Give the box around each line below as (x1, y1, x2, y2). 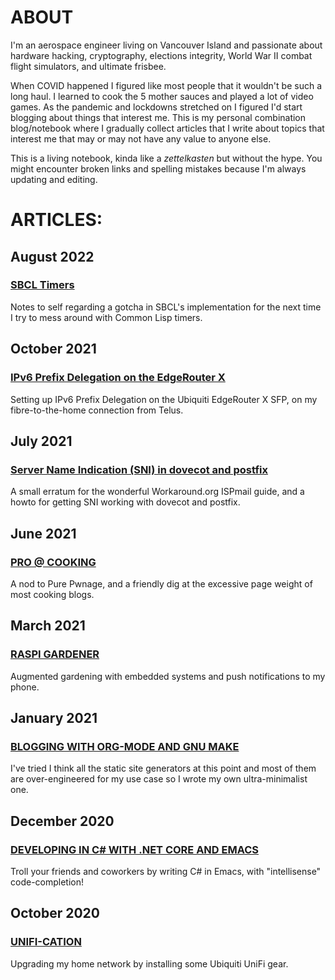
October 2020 (10, 905, 100, 922)
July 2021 (10, 432, 73, 450)
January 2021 (10, 709, 98, 726)
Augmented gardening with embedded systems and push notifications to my (10, 670, 326, 682)
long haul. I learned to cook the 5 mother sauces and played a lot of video (10, 90, 314, 102)
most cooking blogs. (10, 588, 95, 600)
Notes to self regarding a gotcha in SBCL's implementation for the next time (10, 301, 322, 313)
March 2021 (10, 617, 86, 635)
